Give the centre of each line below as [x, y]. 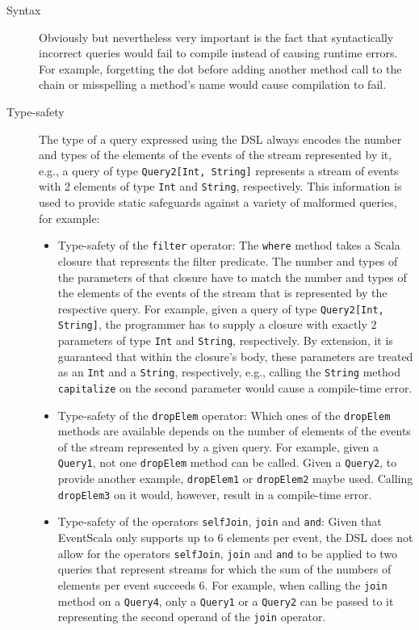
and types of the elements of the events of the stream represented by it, [216, 155]
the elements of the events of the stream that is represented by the [222, 293]
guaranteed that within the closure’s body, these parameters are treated [235, 356]
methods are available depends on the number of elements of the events [234, 431]
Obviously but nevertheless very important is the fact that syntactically [216, 37]
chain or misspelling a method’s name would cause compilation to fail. [213, 84]
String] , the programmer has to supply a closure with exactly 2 [217, 324]
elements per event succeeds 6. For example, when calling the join [222, 584]
